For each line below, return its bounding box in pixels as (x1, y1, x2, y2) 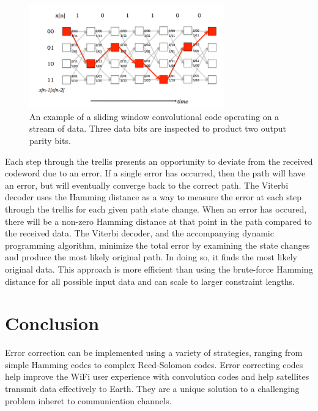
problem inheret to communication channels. (5, 394, 172, 407)
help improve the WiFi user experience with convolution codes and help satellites (5, 370, 309, 383)
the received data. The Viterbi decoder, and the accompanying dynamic (5, 227, 274, 239)
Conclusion (5, 311, 100, 336)
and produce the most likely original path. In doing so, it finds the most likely (5, 251, 297, 263)
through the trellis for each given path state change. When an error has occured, (5, 202, 307, 215)
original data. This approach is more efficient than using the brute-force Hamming (5, 262, 313, 275)
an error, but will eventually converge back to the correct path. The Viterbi (5, 178, 289, 191)
